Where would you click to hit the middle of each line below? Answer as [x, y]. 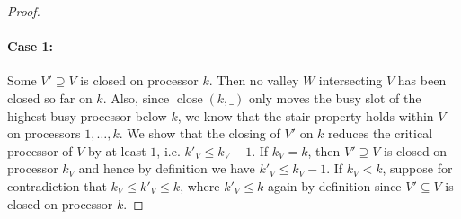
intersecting [350, 80]
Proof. [24, 11]
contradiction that [57, 185]
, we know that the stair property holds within [306, 115]
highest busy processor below [87, 115]
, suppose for [417, 168]
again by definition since [334, 185]
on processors [44, 133]
